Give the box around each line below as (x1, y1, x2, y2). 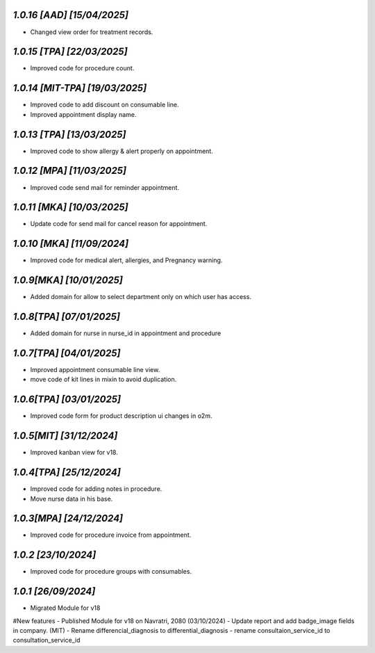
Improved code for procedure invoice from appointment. (30, 531, 192, 539)
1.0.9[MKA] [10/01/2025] (12, 275, 123, 287)
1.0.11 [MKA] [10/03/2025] (12, 202, 128, 213)
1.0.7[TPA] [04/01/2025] (12, 347, 121, 359)
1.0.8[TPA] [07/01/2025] (12, 311, 121, 323)
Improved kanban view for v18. (30, 449, 118, 457)
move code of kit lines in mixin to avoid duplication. (30, 376, 177, 384)
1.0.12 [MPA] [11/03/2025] (12, 165, 126, 177)
